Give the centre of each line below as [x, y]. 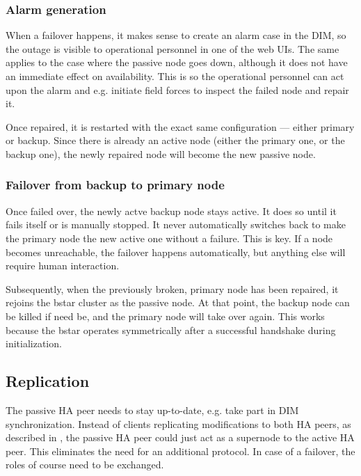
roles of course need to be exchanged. [85, 465]
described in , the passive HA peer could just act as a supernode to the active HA [180, 437]
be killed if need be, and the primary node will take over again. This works [165, 316]
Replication [48, 381]
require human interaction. [63, 265]
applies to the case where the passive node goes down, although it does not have [177, 62]
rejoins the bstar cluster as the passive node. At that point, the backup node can [178, 302]
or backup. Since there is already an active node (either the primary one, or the [175, 140]
